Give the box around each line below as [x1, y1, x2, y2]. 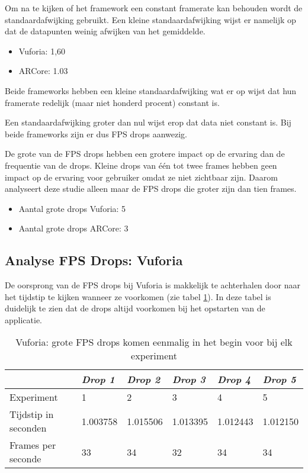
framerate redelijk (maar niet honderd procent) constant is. [5, 96, 220, 108]
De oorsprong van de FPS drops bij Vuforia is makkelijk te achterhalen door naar [5, 279, 300, 291]
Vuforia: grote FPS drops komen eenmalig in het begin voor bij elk [15, 335, 293, 349]
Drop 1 [81, 372, 115, 387]
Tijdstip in [9, 407, 54, 421]
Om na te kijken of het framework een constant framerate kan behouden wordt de [5, 2, 303, 14]
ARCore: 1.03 [18, 65, 68, 77]
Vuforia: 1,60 [18, 44, 66, 57]
